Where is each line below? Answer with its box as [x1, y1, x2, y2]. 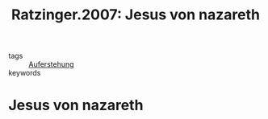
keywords [8, 68, 41, 78]
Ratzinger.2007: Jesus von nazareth [10, 6, 261, 24]
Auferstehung [28, 59, 74, 69]
